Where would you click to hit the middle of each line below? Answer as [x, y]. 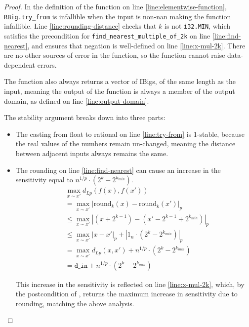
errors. [47, 64]
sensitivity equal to [44, 180]
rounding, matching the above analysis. [75, 303]
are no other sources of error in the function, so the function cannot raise [115, 55]
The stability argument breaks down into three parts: [85, 117]
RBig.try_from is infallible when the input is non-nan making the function [118, 16]
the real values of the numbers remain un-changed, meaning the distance [125, 143]
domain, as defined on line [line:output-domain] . [77, 101]
